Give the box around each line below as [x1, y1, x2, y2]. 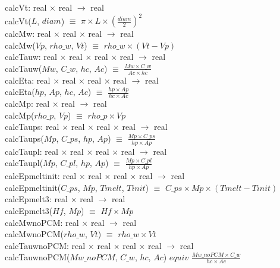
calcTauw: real [5, 50, 57, 63]
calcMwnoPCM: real [5, 216, 79, 228]
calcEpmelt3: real [5, 193, 68, 205]
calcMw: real [5, 27, 51, 40]
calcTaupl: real [5, 145, 58, 157]
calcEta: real [5, 74, 51, 86]
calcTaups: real [5, 120, 59, 133]
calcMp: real [5, 97, 50, 110]
